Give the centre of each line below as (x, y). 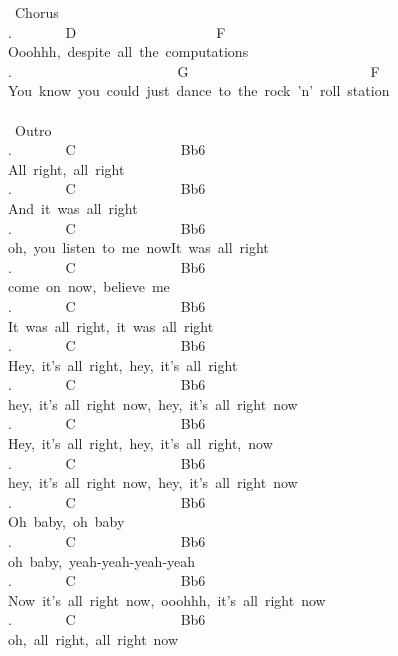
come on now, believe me (89, 286)
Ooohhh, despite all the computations (128, 51)
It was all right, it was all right (111, 325)
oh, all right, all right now (93, 639)
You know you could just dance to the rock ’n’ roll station (199, 90)
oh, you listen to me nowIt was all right (138, 247)
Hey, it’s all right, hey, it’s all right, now (140, 443)
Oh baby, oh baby (66, 521)
